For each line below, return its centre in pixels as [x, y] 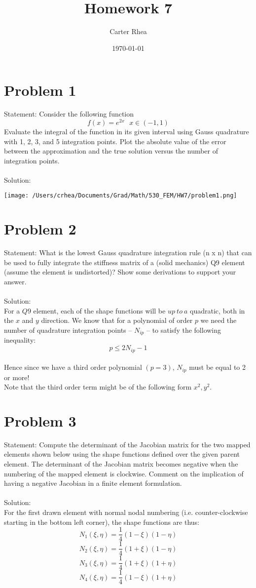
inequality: [20, 340]
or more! [17, 377]
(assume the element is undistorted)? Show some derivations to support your [120, 272]
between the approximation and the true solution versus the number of [111, 151]
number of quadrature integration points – [68, 330]
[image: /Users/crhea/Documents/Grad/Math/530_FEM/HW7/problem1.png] [121, 196]
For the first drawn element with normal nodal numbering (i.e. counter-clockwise [126, 512]
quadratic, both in [218, 310]
